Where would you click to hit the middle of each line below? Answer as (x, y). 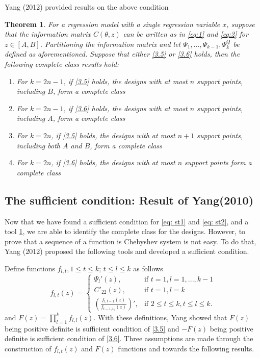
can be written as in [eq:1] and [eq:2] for (186, 34)
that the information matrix (48, 34)
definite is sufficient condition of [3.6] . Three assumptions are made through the (129, 338)
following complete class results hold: (62, 63)
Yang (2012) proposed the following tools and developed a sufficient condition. (127, 251)
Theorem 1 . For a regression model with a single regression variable (112, 24)
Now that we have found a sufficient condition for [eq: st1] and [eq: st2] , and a (127, 221)
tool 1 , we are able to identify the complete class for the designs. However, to (125, 231)
